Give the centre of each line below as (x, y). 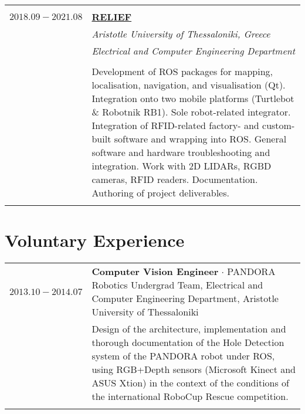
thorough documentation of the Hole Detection (188, 342)
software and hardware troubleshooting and (181, 152)
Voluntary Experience (95, 240)
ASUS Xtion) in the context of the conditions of (191, 383)
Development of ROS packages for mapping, (182, 71)
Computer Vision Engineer (155, 272)
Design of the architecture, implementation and (189, 329)
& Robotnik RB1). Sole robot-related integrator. (191, 112)
